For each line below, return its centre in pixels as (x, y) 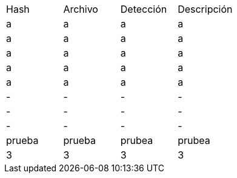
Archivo (81, 9)
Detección (144, 9)
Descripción (205, 9)
